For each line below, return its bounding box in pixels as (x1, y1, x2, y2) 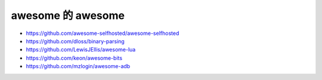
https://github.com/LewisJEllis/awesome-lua (26, 46, 136, 53)
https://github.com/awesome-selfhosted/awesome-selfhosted (26, 30, 179, 37)
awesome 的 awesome (11, 9, 125, 22)
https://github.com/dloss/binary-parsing (26, 37, 125, 44)
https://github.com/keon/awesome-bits (26, 54, 122, 62)
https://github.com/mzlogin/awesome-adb (26, 63, 131, 70)
